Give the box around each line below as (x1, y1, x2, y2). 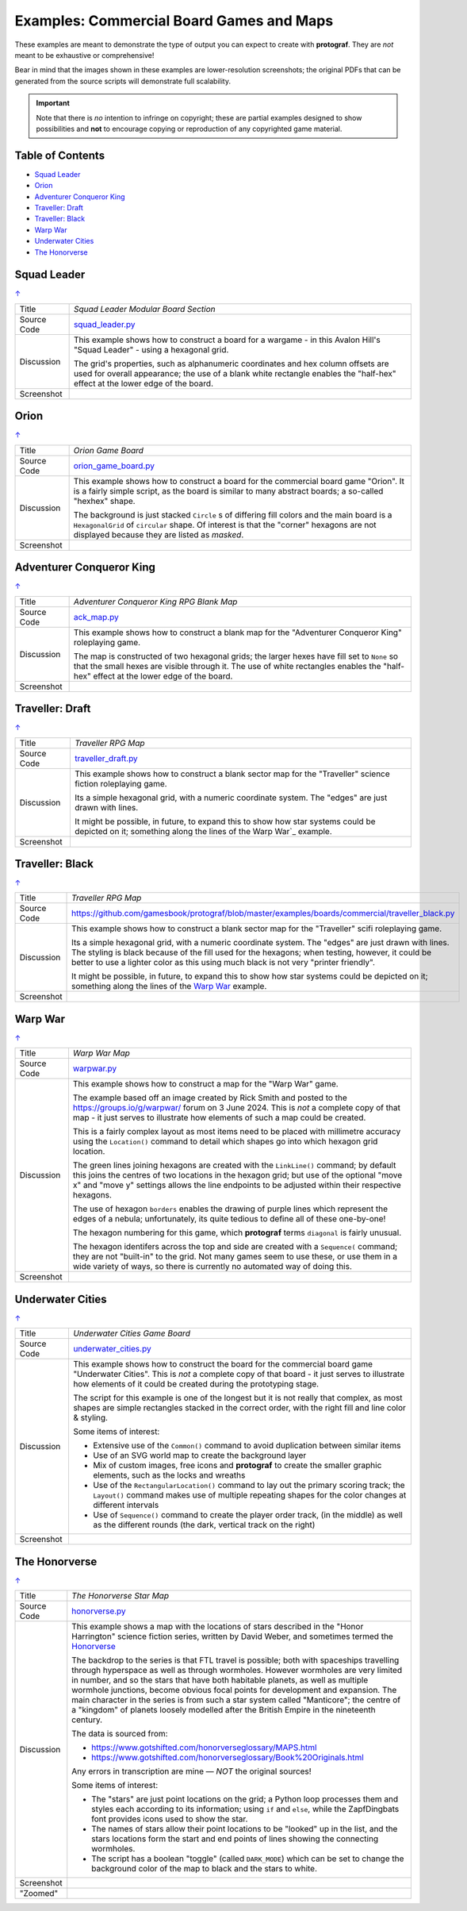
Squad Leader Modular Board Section (73, 303, 216, 314)
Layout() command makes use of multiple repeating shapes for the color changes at (92, 1490, 407, 1501)
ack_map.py (73, 611, 119, 622)
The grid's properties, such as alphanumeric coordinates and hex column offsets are (73, 358, 389, 369)
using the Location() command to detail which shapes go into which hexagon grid (72, 1136, 378, 1147)
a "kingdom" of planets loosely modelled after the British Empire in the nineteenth (71, 1705, 376, 1716)
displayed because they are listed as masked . (73, 529, 244, 540)
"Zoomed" (19, 1888, 59, 1899)
